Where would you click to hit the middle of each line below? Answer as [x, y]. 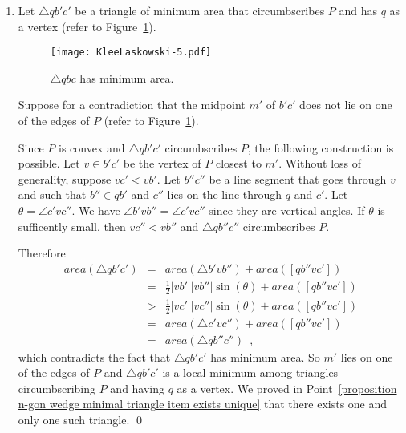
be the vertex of [162, 163]
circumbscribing [57, 388]
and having [138, 388]
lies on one [367, 356]
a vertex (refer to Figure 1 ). [87, 26]
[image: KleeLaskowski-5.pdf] [131, 53]
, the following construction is [321, 147]
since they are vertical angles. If [287, 210]
